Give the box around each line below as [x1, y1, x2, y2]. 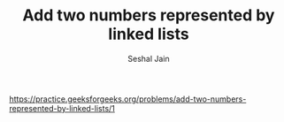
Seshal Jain [127, 53, 170, 64]
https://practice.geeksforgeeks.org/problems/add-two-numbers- [9, 94, 247, 104]
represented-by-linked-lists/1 [9, 103, 115, 113]
